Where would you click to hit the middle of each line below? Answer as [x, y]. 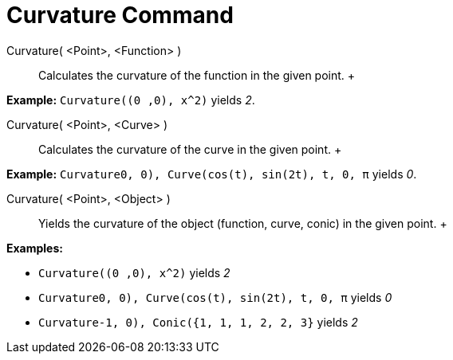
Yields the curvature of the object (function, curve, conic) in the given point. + [243, 223]
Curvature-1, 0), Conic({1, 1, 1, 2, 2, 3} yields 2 [198, 322]
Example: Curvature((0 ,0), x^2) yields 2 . [131, 100]
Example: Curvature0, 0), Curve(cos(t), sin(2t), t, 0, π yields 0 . [212, 174]
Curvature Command [120, 15]
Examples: [35, 248]
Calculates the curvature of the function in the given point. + [197, 75]
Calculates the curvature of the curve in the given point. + [190, 149]
